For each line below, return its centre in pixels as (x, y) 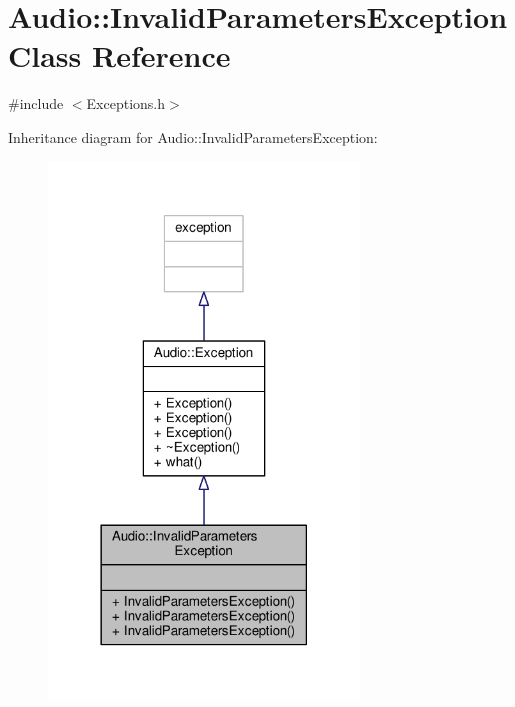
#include (36, 103)
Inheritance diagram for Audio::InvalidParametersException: (193, 136)
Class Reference (119, 55)
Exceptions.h (126, 103)
